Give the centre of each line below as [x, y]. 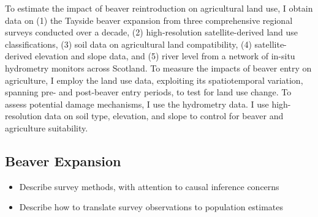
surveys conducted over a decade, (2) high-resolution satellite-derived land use [152, 32]
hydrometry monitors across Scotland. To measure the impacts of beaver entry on [158, 68]
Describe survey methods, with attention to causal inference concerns [149, 186]
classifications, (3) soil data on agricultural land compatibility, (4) [128, 44]
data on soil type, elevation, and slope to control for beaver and [164, 116]
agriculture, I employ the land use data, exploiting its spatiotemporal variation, [154, 80]
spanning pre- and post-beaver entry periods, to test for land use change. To [148, 92]
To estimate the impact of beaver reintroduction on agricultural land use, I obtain [159, 8]
